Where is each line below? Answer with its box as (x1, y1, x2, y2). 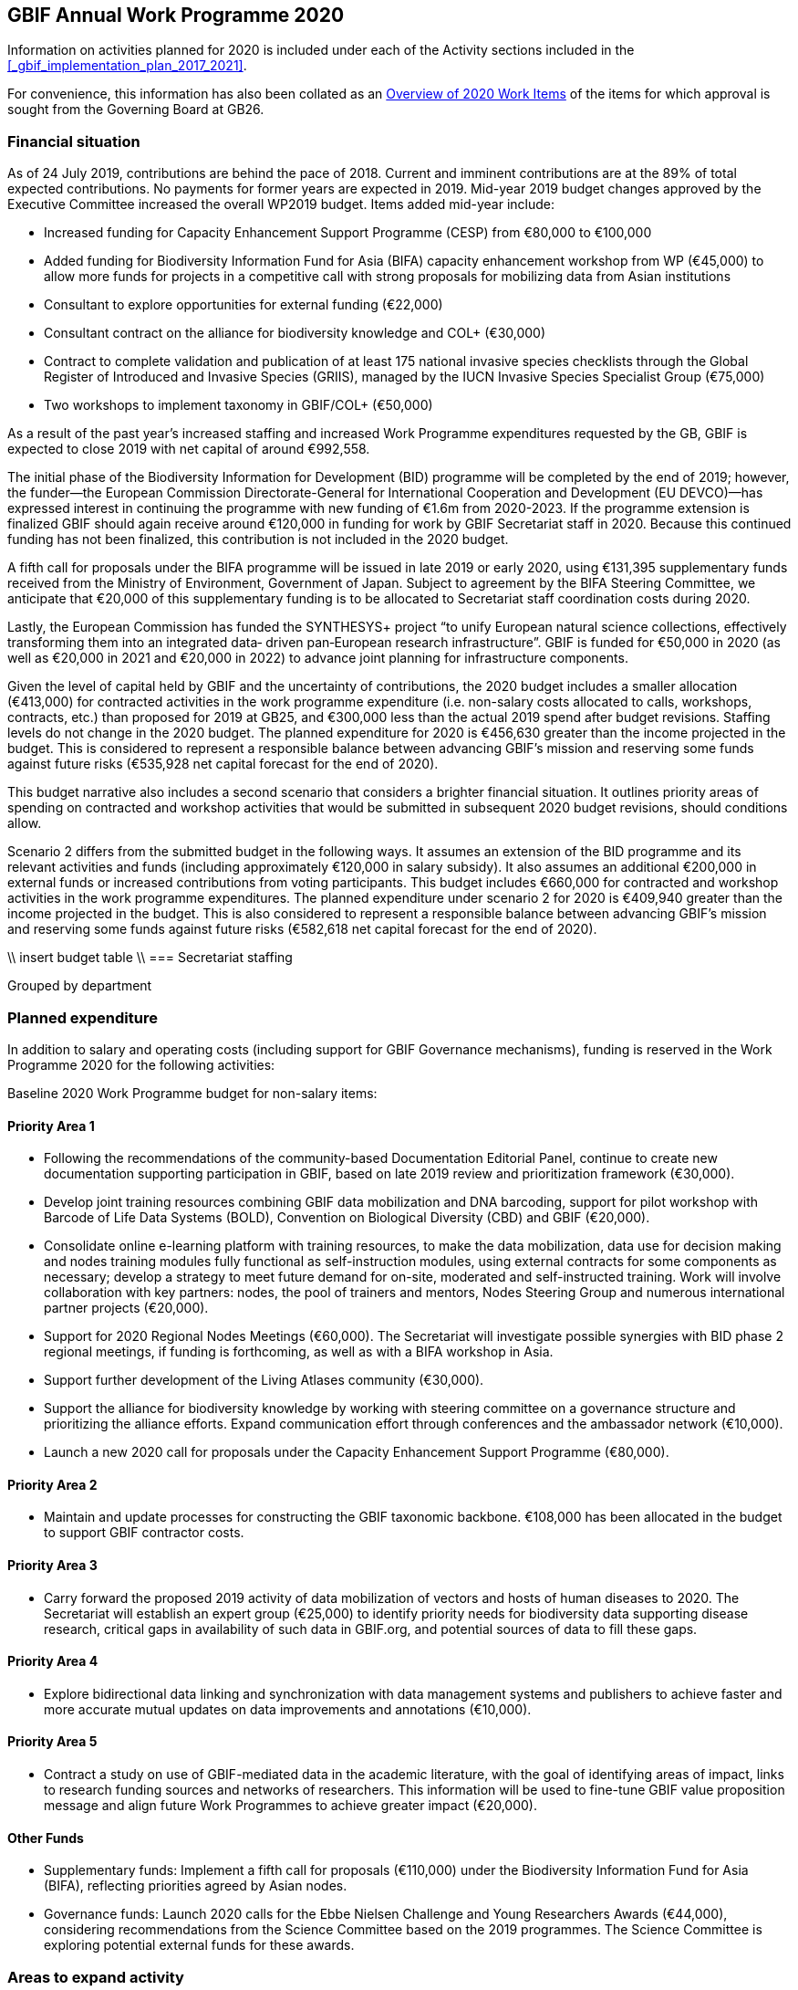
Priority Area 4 (7, 1653, 98, 1670)
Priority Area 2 (7, 1476, 98, 1492)
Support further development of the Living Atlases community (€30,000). (44, 1372, 484, 1388)
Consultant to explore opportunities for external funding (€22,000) (44, 297, 443, 313)
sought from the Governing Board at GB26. (7, 101, 264, 118)
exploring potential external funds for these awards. (44, 1937, 355, 1953)
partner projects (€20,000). (44, 1300, 209, 1316)
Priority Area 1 (7, 1117, 95, 1134)
